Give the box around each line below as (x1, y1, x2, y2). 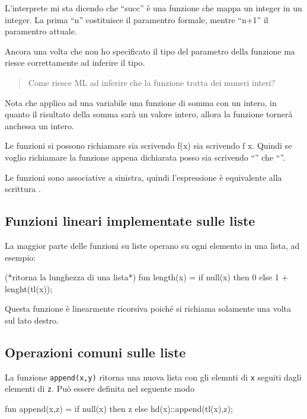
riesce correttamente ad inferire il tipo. (5, 56, 145, 69)
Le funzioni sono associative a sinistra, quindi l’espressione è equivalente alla (5, 171, 282, 183)
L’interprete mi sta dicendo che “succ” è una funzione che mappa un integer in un (5, 2, 302, 14)
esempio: (5, 251, 36, 263)
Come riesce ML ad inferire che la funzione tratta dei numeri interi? (28, 76, 276, 88)
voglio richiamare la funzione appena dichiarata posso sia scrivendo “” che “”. (5, 151, 285, 163)
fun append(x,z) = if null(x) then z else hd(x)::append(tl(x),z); (5, 402, 233, 414)
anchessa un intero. (5, 119, 74, 132)
